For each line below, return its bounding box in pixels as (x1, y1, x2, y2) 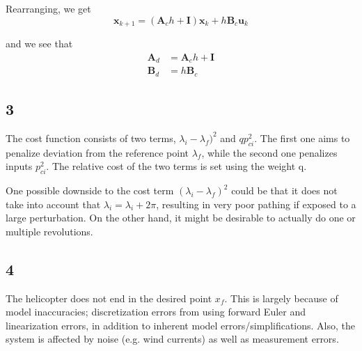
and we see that (6, 36, 73, 51)
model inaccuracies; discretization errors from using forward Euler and (6, 304, 306, 319)
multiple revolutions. (6, 224, 93, 238)
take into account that (6, 196, 101, 211)
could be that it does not (231, 183, 338, 197)
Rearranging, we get (6, 1, 91, 15)
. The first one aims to (254, 130, 350, 145)
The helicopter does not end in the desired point (6, 290, 212, 305)
